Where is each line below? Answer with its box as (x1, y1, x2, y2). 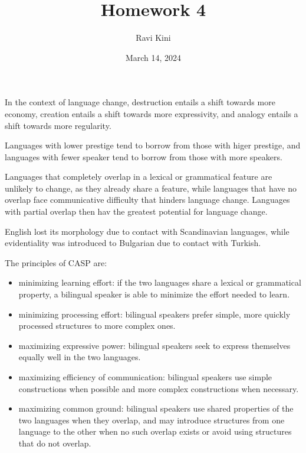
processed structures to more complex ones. (18, 319, 176, 332)
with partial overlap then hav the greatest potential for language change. (5, 205, 268, 218)
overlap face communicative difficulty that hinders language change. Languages (5, 193, 290, 206)
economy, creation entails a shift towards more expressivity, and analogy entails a (5, 107, 298, 119)
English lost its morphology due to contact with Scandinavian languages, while (5, 225, 289, 237)
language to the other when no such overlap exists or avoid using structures (18, 425, 292, 438)
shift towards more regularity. (5, 119, 111, 131)
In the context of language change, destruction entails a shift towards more (5, 96, 275, 108)
